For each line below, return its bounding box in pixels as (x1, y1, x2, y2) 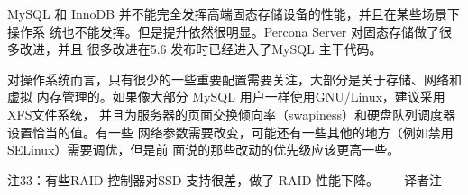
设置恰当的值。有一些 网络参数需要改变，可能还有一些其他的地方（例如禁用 (7, 122, 454, 141)
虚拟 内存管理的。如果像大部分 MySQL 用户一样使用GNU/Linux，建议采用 (7, 87, 445, 106)
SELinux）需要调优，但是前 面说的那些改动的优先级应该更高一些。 (7, 140, 400, 159)
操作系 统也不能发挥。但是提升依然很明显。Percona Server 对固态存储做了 (7, 22, 440, 40)
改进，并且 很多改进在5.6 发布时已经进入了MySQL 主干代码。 (19, 40, 382, 58)
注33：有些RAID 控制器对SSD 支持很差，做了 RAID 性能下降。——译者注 (7, 170, 443, 189)
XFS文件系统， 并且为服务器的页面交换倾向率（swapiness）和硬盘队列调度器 (7, 104, 456, 123)
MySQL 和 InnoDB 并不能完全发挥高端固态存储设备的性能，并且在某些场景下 (7, 4, 460, 22)
